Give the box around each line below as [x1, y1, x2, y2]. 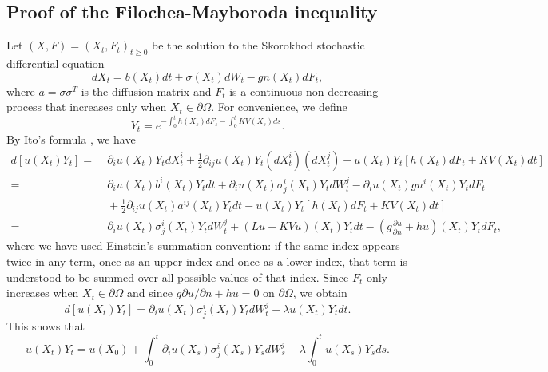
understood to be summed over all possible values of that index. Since [6, 268, 349, 285]
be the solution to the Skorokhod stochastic [152, 37, 365, 53]
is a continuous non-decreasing [229, 82, 379, 99]
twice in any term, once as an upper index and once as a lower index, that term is [6, 253, 408, 270]
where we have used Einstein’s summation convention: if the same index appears [6, 237, 400, 254]
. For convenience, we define [211, 98, 347, 115]
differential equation [6, 55, 105, 71]
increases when [6, 284, 79, 301]
